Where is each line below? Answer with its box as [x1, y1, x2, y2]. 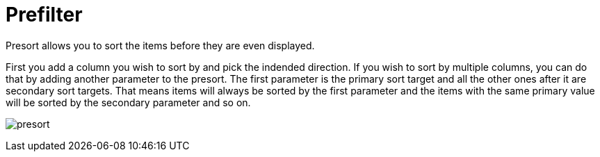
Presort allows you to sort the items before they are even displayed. [6, 39, 315, 51]
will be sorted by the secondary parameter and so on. [6, 96, 251, 108]
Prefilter [6, 3, 83, 26]
